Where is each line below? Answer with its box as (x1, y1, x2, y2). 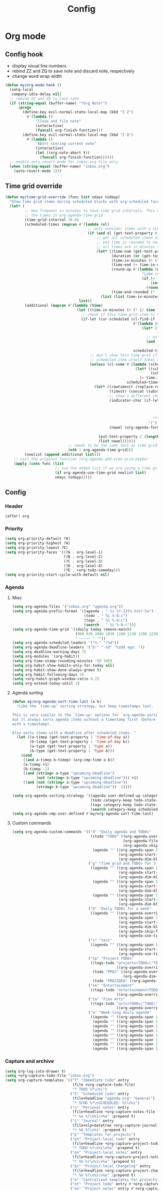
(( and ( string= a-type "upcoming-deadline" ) (23, 771, 115, 776)
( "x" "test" (88, 938, 113, 943)
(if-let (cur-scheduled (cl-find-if (81, 317, 155, 322)
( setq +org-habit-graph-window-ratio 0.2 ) (12, 677, 99, 681)
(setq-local (9, 87, 34, 92)
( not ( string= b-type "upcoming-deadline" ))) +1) (36, 776, 139, 781)
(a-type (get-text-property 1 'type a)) (30, 744, 113, 749)
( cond (21, 753, 33, 758)
